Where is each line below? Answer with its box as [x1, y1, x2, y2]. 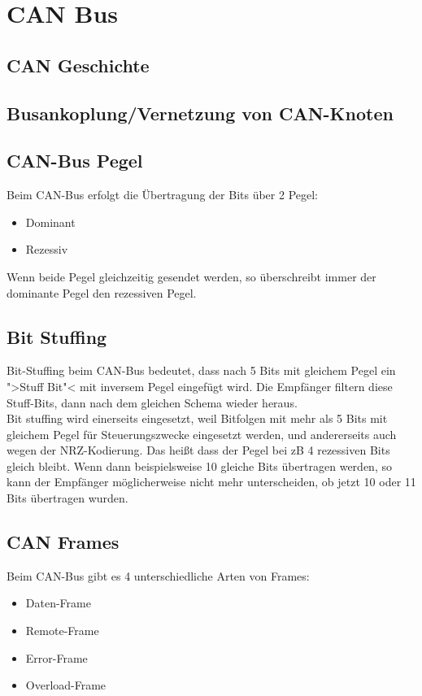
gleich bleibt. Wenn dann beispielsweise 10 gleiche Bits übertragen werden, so [7, 457, 392, 474]
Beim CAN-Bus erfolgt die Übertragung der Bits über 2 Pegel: [7, 186, 318, 203]
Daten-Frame [25, 594, 91, 611]
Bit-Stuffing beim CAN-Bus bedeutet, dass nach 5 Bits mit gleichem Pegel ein [7, 362, 396, 379]
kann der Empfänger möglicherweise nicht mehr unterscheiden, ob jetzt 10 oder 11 [7, 473, 416, 490]
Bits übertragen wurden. [7, 489, 128, 507]
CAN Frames [7, 529, 120, 555]
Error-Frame [25, 649, 88, 666]
